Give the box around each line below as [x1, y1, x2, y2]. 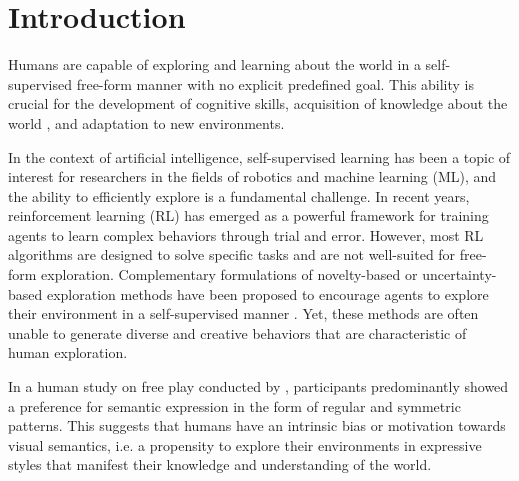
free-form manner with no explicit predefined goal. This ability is [76, 73, 475, 94]
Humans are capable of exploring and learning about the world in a [8, 54, 421, 75]
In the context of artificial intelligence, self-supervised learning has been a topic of [8, 146, 511, 167]
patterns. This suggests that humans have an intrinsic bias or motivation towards [8, 415, 506, 436]
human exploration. [8, 342, 128, 363]
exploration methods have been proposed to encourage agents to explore [46, 283, 489, 304]
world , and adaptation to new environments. [8, 112, 285, 133]
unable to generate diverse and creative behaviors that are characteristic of [8, 322, 467, 343]
